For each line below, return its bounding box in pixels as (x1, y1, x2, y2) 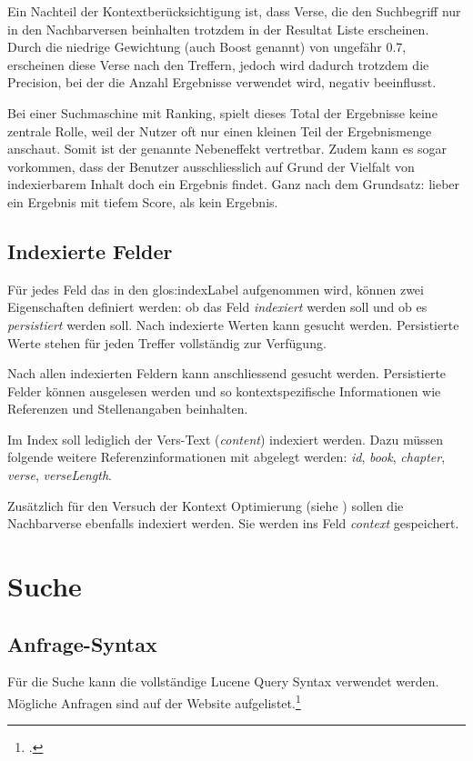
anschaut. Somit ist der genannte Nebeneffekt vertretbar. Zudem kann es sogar (7, 139, 448, 158)
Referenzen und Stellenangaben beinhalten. (7, 399, 248, 418)
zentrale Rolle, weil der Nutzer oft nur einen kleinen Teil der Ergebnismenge (7, 121, 432, 140)
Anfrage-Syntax (7, 629, 157, 657)
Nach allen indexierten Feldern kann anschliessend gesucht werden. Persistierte (7, 364, 447, 383)
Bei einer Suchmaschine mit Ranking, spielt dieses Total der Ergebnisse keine (7, 103, 438, 122)
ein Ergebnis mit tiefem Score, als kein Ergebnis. (7, 192, 278, 211)
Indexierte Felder (7, 236, 173, 265)
